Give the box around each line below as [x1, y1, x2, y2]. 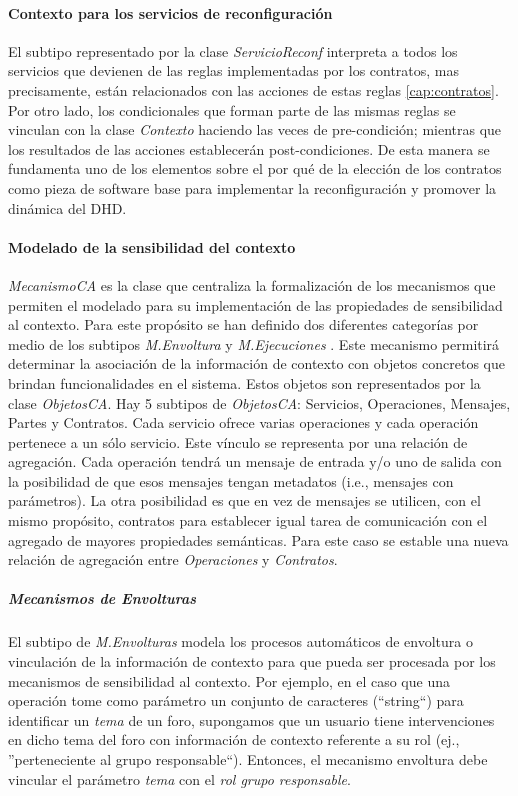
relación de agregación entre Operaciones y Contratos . [8, 549, 338, 570]
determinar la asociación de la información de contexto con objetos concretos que [8, 353, 505, 374]
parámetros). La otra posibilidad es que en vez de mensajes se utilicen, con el [8, 490, 481, 511]
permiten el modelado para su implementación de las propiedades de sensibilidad [8, 294, 503, 315]
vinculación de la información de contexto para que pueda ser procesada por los [8, 651, 496, 671]
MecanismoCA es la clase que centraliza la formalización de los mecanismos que [8, 274, 496, 295]
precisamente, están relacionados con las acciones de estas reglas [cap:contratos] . [8, 79, 499, 100]
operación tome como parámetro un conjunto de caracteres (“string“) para [8, 690, 464, 711]
